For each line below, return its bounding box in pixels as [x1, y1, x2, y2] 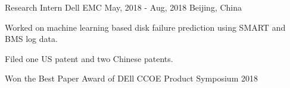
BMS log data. [5, 32, 58, 45]
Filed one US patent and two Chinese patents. [5, 52, 173, 64]
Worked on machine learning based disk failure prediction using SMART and [5, 21, 286, 33]
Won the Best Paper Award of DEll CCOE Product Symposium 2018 [5, 72, 258, 84]
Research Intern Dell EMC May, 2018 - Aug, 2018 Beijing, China [5, 1, 242, 13]
